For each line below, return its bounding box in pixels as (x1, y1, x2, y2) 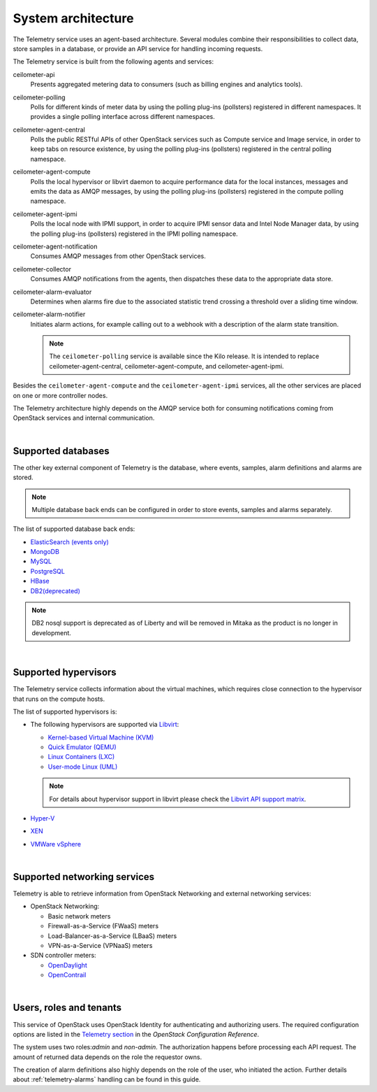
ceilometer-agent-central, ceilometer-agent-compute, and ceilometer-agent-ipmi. (49, 362, 284, 370)
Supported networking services (13, 871, 155, 883)
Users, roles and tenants (13, 1002, 122, 1014)
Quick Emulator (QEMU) (47, 743, 117, 751)
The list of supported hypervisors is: (13, 707, 118, 716)
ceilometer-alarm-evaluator (13, 288, 92, 296)
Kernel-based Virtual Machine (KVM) (47, 733, 154, 742)
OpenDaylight (47, 960, 87, 969)
